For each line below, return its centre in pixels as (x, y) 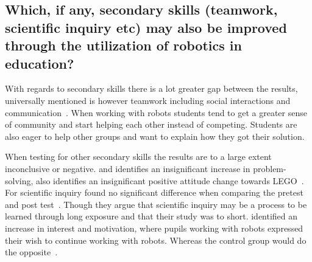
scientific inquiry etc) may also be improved (146, 27)
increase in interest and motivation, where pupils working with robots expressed (154, 228)
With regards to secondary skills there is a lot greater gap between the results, (151, 88)
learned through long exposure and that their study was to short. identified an (151, 216)
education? (40, 63)
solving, (19, 180)
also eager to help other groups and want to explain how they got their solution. (155, 136)
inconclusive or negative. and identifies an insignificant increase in (128, 168)
